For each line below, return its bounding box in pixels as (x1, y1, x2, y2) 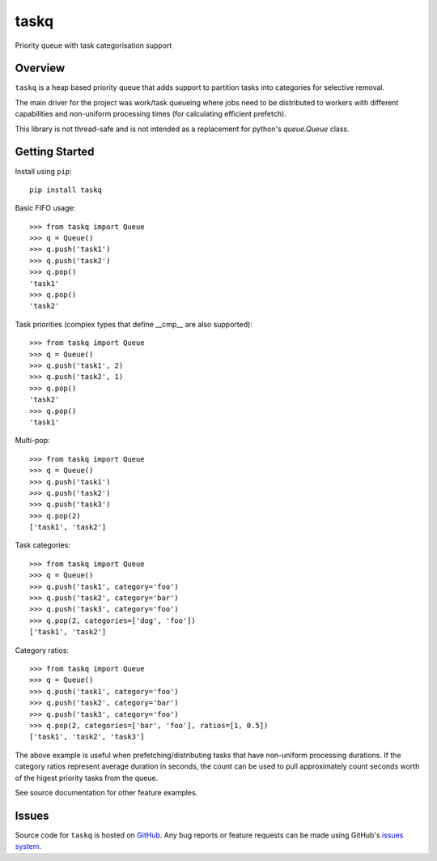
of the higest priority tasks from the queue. (15, 773, 159, 782)
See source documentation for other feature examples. (15, 787, 198, 797)
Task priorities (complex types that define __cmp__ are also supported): (15, 319, 252, 329)
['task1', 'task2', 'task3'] (29, 732, 145, 741)
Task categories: (15, 540, 70, 550)
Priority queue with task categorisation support (15, 40, 172, 50)
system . (15, 842, 42, 851)
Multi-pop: (15, 436, 50, 445)
